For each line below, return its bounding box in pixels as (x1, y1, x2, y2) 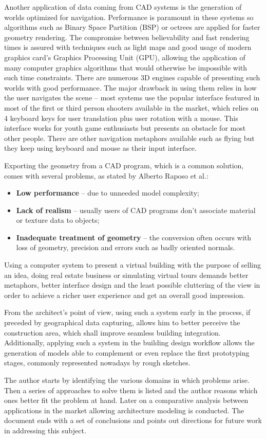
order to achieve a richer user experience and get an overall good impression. (4, 289, 245, 300)
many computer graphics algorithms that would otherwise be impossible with (4, 62, 248, 73)
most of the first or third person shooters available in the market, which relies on (4, 102, 259, 113)
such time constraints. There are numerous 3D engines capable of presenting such (4, 72, 260, 83)
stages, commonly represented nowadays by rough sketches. (4, 357, 191, 368)
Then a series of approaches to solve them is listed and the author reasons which (4, 384, 258, 395)
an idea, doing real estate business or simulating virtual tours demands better (4, 269, 249, 280)
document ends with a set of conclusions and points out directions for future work (4, 415, 262, 426)
